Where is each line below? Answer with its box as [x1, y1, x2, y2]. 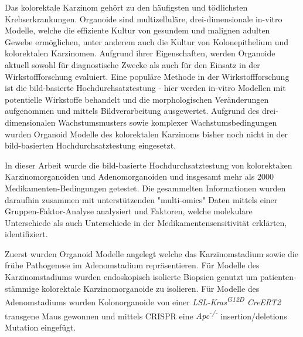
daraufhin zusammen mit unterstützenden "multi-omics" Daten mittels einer [5, 193, 278, 205]
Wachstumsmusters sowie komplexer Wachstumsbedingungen [58, 116, 277, 128]
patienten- [260, 271, 297, 283]
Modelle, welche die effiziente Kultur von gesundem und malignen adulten [5, 24, 270, 36]
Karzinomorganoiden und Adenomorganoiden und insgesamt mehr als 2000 [5, 170, 274, 183]
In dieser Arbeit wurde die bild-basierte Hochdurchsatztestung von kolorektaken [5, 159, 292, 171]
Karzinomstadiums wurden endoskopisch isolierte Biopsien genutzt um [5, 271, 258, 283]
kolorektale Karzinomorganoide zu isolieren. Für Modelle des [42, 282, 260, 294]
